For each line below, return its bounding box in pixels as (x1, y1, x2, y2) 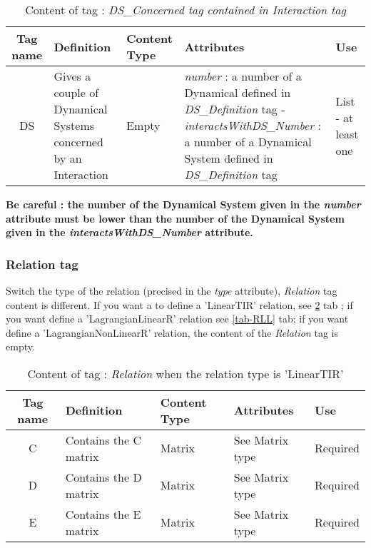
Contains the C (65, 431, 141, 448)
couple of (54, 84, 99, 101)
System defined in (184, 150, 273, 166)
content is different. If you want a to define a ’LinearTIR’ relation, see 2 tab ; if (6, 297, 353, 312)
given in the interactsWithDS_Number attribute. (6, 225, 253, 240)
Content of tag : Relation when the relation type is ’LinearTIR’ (27, 365, 344, 382)
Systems (54, 117, 95, 133)
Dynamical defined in (184, 84, 291, 101)
